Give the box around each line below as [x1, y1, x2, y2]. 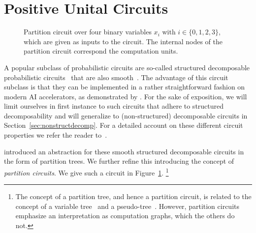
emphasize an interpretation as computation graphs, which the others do [15, 210, 235, 221]
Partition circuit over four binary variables [24, 27, 152, 37]
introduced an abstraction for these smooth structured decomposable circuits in [4, 146, 244, 156]
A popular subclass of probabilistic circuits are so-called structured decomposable [4, 62, 250, 72]
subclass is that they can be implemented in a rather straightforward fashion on [4, 82, 245, 92]
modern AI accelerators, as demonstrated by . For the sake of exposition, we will [4, 91, 247, 101]
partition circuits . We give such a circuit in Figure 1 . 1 [4, 166, 169, 177]
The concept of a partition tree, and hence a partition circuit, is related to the [15, 191, 252, 202]
